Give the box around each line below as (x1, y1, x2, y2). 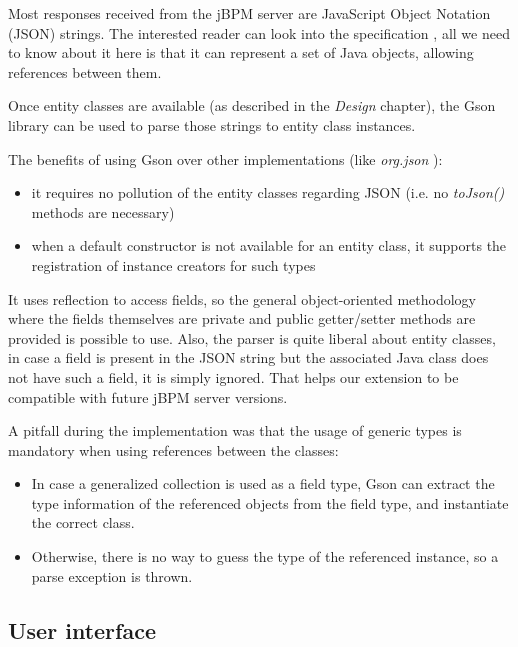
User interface (8, 614, 156, 645)
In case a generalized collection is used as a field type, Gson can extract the (31, 473, 495, 494)
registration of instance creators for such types (31, 254, 316, 275)
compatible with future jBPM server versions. (8, 386, 288, 407)
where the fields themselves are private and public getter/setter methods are (8, 308, 476, 329)
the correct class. (31, 512, 135, 533)
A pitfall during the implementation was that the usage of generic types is (8, 420, 462, 441)
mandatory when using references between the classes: (8, 439, 339, 460)
